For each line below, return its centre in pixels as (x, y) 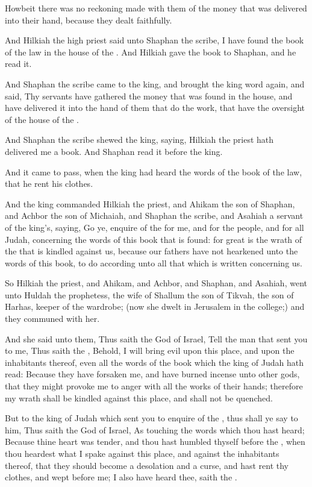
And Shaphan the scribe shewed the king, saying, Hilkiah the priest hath (139, 140)
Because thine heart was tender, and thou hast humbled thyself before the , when (155, 441)
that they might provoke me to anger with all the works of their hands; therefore (154, 386)
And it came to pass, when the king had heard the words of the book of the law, (154, 171)
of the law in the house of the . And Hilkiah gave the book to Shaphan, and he (151, 52)
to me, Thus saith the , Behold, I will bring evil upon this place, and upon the (150, 350)
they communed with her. (52, 319)
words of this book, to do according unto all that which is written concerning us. (154, 262)
